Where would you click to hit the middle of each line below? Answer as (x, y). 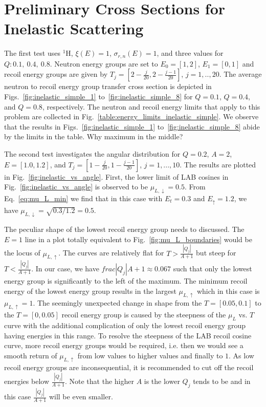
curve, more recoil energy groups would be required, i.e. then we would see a (124, 345)
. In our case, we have (65, 269)
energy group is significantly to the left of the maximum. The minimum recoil (126, 281)
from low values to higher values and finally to (150, 356)
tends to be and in (222, 381)
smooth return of (31, 356)
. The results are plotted (218, 164)
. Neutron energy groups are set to (104, 63)
